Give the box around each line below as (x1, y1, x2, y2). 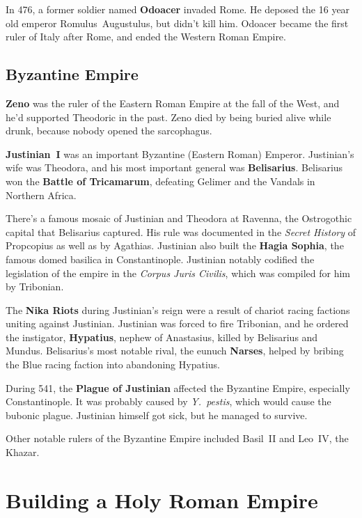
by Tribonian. (6, 279, 64, 294)
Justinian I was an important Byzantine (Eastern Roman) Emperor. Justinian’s (6, 146, 354, 161)
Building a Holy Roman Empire (6, 485, 318, 514)
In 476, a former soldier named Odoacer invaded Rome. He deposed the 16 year (6, 2, 350, 16)
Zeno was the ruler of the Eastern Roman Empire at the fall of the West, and (6, 95, 340, 110)
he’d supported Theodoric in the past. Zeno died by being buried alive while (6, 109, 331, 124)
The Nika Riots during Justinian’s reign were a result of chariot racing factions (6, 302, 350, 317)
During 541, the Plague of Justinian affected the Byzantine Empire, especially (6, 380, 350, 395)
